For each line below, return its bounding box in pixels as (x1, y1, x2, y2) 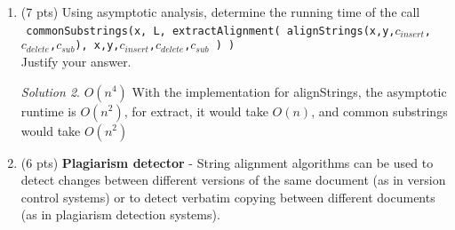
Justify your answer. (20, 52, 132, 70)
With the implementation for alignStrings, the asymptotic (132, 82, 447, 100)
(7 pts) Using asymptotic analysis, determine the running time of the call (20, 3, 420, 20)
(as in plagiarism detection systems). (20, 205, 220, 224)
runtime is (20, 101, 76, 120)
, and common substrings (311, 101, 448, 120)
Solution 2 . (20, 82, 80, 100)
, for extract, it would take (124, 101, 268, 120)
